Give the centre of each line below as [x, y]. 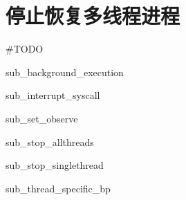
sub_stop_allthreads [50, 142]
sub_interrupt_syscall [53, 95]
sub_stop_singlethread [55, 165]
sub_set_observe [42, 118]
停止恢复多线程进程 [93, 16]
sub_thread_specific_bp [58, 188]
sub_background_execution [65, 72]
